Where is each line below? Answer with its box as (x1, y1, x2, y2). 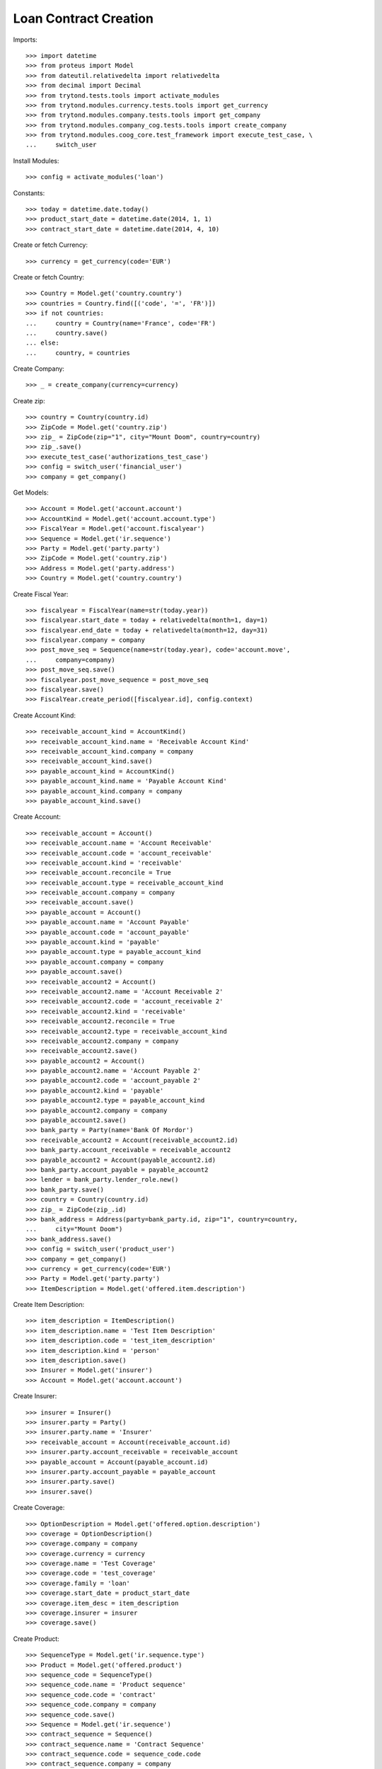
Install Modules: (13, 156, 59, 165)
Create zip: (13, 396, 45, 405)
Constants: (13, 188, 45, 197)
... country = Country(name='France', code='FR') (25, 319, 216, 327)
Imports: (13, 35, 38, 44)
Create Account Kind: (13, 711, 76, 720)
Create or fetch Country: (13, 272, 85, 281)
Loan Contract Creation (13, 11, 154, 26)
